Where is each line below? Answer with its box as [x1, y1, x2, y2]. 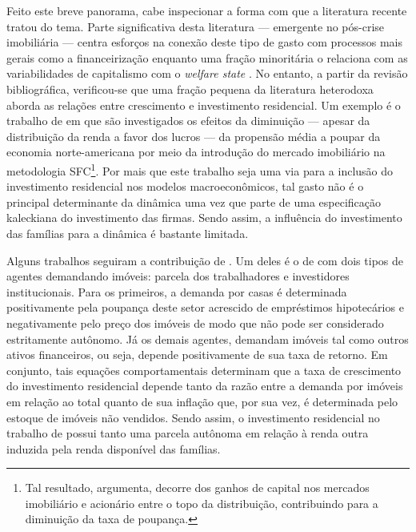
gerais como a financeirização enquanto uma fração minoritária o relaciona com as [6, 49, 408, 66]
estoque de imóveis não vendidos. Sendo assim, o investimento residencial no [6, 409, 380, 425]
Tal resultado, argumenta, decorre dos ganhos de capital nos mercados [25, 479, 370, 496]
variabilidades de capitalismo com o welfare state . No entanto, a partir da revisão [6, 65, 408, 82]
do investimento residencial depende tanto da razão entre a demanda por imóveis [6, 377, 403, 394]
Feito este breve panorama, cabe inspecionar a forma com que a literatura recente [6, 2, 407, 18]
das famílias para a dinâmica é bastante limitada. [6, 224, 249, 241]
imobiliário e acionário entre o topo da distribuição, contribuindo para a [25, 494, 378, 511]
